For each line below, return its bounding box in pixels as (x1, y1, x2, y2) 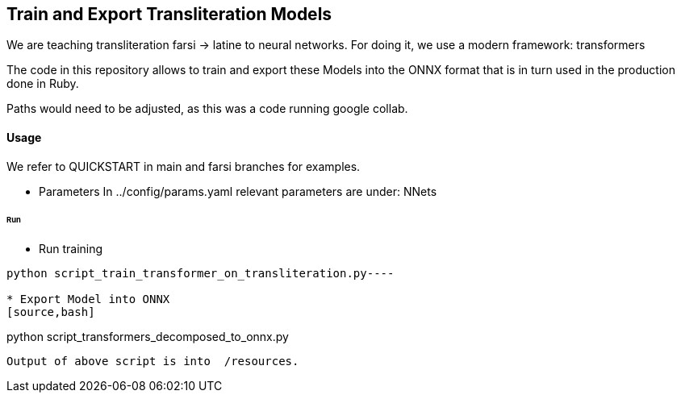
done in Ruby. (6, 77, 79, 91)
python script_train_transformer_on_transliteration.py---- (6, 267, 395, 281)
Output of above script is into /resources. (6, 355, 299, 368)
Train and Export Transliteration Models (6, 4, 332, 24)
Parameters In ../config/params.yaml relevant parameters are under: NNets (39, 184, 437, 198)
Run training (39, 242, 103, 256)
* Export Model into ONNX (6, 293, 170, 306)
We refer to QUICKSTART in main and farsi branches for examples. (6, 159, 361, 173)
